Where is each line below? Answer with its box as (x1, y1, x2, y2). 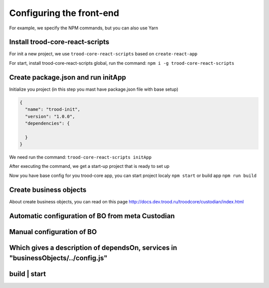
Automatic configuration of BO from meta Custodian (9, 212, 175, 220)
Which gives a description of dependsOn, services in (9, 243, 177, 252)
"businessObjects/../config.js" (9, 254, 108, 263)
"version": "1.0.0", (25, 114, 75, 119)
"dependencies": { (25, 120, 70, 126)
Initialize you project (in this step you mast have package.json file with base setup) (9, 86, 179, 92)
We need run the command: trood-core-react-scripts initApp (9, 154, 152, 160)
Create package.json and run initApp (9, 73, 127, 82)
